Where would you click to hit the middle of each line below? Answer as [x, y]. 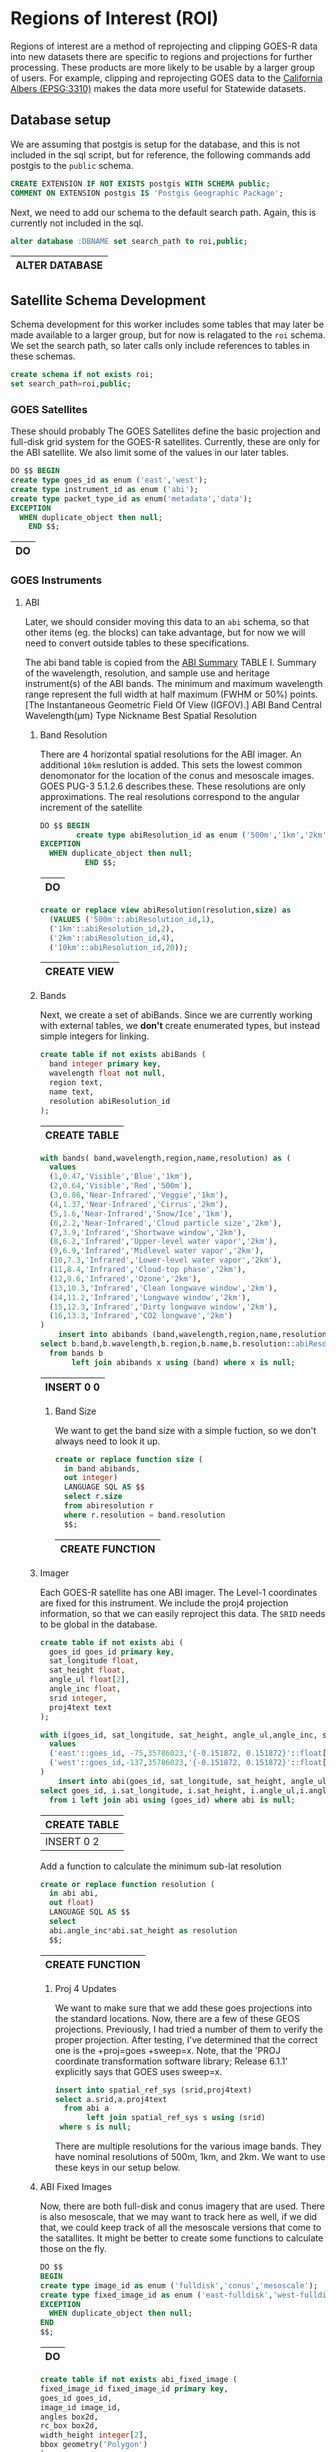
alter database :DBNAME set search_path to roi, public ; [129, 241]
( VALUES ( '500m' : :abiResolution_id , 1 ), [131, 919]
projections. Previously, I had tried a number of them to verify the [188, 2029]
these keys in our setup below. [117, 2168]
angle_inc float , [85, 1689]
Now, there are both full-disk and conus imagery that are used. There [182, 2206]
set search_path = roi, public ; [71, 384]
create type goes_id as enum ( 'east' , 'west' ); [109, 480]
